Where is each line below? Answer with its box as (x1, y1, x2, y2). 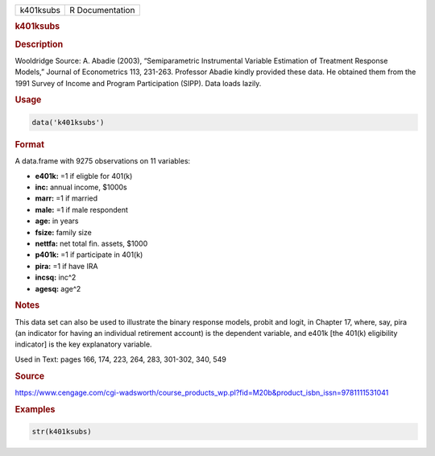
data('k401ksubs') (31, 118, 105, 126)
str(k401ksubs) (31, 427, 92, 437)
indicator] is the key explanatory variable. (14, 339, 152, 350)
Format (14, 139, 44, 150)
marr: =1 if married (35, 193, 98, 203)
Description (14, 39, 64, 50)
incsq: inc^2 (35, 272, 77, 282)
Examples (14, 404, 56, 415)
